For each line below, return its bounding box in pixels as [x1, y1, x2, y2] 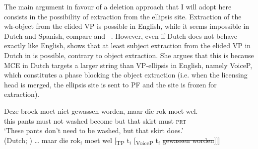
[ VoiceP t [133, 135, 159, 147]
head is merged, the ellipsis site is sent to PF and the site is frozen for [4, 79, 217, 89]
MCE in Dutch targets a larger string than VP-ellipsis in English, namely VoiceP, [4, 60, 253, 70]
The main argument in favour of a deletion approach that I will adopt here [4, 1, 232, 11]
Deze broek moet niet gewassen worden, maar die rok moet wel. [4, 105, 198, 116]
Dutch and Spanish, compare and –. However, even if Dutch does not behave [4, 30, 238, 41]
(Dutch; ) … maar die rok [4, 135, 80, 145]
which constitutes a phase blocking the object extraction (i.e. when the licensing [4, 70, 248, 80]
